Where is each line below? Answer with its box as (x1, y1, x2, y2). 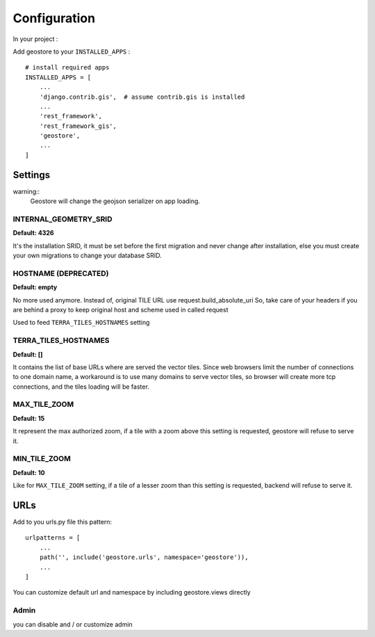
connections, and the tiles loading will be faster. (12, 382, 149, 391)
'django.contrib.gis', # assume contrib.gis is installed (39, 92, 245, 101)
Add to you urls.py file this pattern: (12, 518, 112, 526)
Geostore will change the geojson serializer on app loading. (30, 197, 201, 205)
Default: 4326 (12, 229, 55, 237)
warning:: (12, 187, 40, 195)
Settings (12, 169, 51, 181)
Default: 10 (12, 468, 45, 476)
